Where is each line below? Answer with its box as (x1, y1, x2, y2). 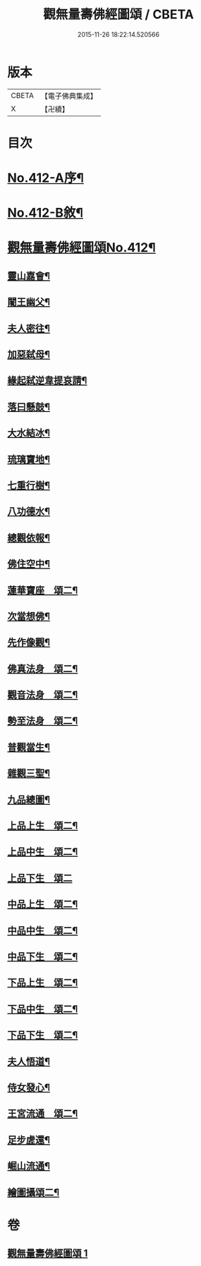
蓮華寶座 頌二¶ (7, 584, 78, 596)
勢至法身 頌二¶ (7, 715, 78, 727)
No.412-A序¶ (7, 170, 85, 186)
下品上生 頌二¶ (7, 977, 78, 989)
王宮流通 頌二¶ (7, 1108, 78, 1120)
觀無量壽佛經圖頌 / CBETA (43, 6, 194, 23)
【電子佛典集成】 (40, 91, 97, 101)
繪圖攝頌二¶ (7, 1186, 60, 1198)
